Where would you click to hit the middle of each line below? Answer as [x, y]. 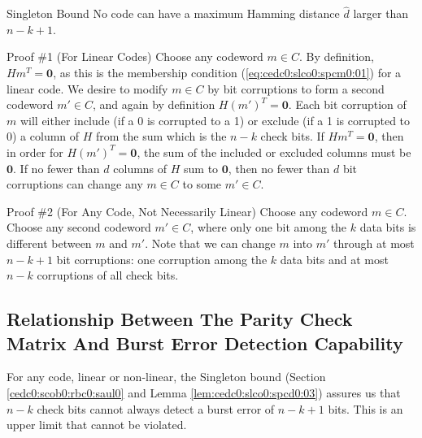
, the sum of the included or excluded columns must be [274, 152]
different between [49, 243]
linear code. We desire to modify [87, 88]
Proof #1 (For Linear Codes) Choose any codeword [135, 56]
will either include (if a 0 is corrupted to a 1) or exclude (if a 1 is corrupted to [215, 120]
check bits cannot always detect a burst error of [156, 408]
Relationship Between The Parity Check [180, 319]
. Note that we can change [210, 243]
